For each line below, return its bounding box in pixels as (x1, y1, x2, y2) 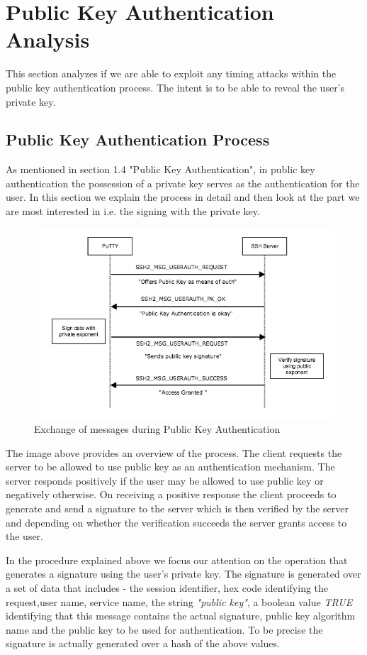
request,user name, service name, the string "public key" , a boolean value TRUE (6, 594, 353, 609)
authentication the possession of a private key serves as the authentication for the (6, 175, 360, 190)
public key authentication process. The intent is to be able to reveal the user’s (6, 79, 345, 94)
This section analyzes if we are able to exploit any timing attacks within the (6, 66, 337, 81)
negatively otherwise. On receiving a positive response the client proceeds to (6, 487, 337, 502)
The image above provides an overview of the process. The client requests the (6, 445, 342, 460)
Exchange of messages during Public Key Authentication (34, 422, 281, 436)
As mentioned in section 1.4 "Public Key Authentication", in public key (6, 162, 315, 177)
